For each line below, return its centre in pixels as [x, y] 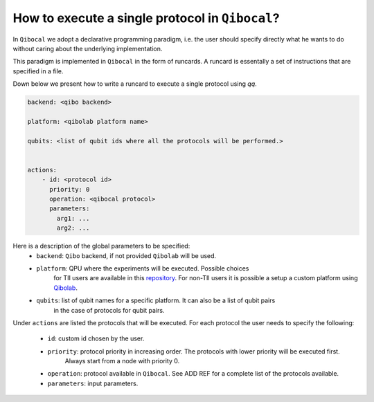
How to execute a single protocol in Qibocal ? [146, 18]
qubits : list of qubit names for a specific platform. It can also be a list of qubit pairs [156, 300]
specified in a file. [38, 71]
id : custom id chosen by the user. [96, 338]
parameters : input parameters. [93, 383]
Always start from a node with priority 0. [122, 361]
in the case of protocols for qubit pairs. [109, 310]
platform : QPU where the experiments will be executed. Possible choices [143, 268]
